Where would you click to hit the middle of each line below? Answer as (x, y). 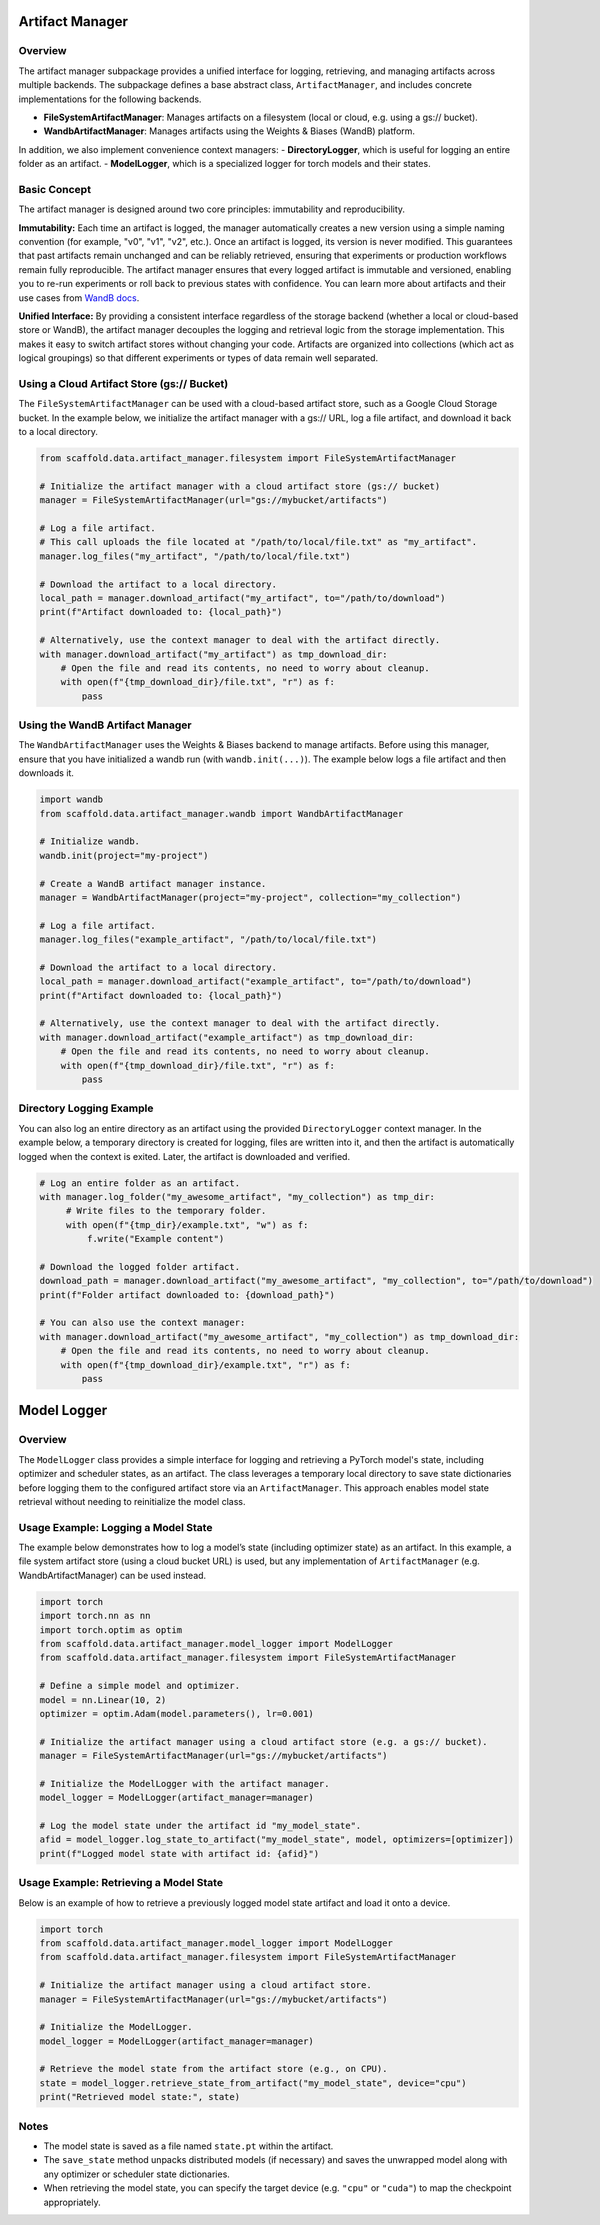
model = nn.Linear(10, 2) (103, 1699)
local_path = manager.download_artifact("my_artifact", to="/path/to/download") (242, 598)
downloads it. (46, 773)
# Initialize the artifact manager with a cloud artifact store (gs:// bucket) (240, 486)
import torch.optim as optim (111, 1629)
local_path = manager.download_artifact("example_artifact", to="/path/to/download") (255, 981)
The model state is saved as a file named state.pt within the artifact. (188, 2146)
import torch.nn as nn (95, 1616)
